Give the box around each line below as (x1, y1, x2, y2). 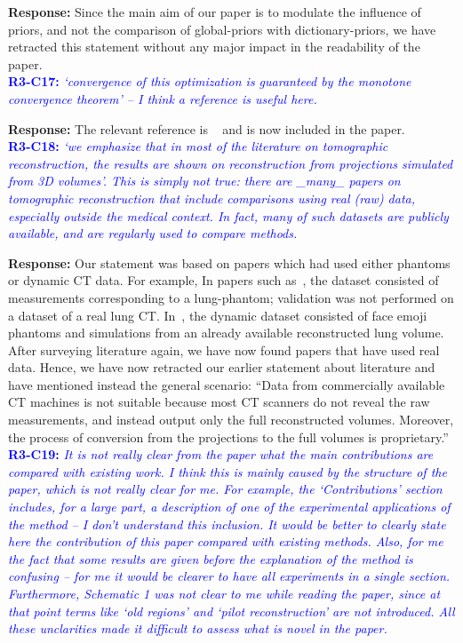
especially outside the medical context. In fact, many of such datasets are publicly (8, 206, 449, 225)
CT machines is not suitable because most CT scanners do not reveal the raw (8, 393, 430, 411)
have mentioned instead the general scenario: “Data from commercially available (8, 375, 445, 393)
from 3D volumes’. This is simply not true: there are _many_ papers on (8, 171, 401, 190)
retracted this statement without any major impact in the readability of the (8, 37, 420, 56)
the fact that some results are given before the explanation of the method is (8, 549, 413, 568)
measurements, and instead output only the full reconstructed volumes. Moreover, (8, 410, 454, 429)
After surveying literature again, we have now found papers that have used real (8, 340, 440, 359)
